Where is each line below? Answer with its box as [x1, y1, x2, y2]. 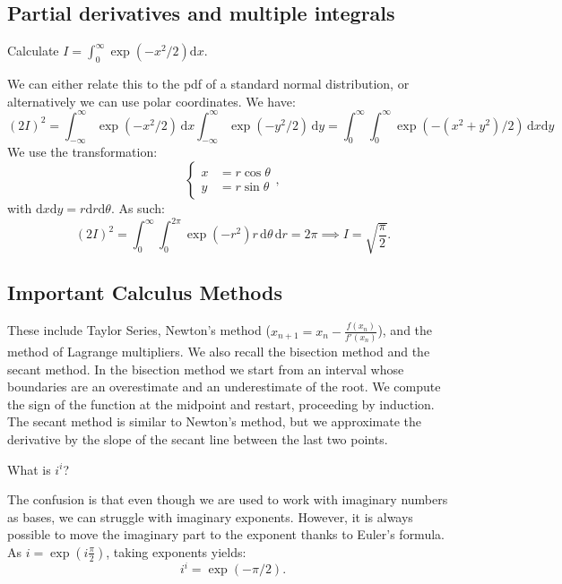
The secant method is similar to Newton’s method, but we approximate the [7, 412, 421, 431]
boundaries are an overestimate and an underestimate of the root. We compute [7, 377, 441, 396]
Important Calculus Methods [7, 279, 282, 306]
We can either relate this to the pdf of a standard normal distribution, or [7, 74, 410, 92]
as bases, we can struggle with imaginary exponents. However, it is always [7, 507, 413, 526]
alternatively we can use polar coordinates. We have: [7, 91, 296, 110]
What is [7, 459, 51, 478]
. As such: [110, 199, 165, 218]
